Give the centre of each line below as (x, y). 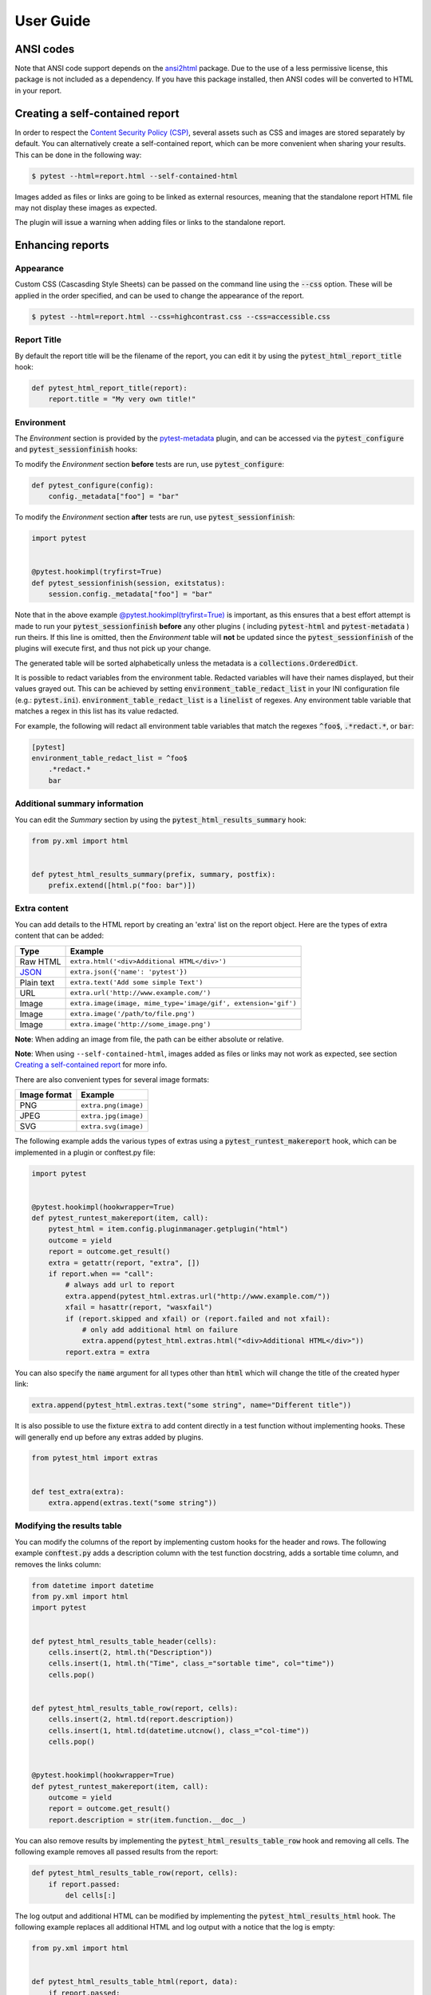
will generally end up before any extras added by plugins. (109, 1437)
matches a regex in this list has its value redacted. (97, 711)
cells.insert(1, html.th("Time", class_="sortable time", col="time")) (192, 1663)
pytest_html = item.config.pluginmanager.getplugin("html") (168, 1229)
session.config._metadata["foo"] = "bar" (130, 594)
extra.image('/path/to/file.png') (132, 1014)
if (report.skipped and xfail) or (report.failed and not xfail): (198, 1318)
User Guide (53, 21)
